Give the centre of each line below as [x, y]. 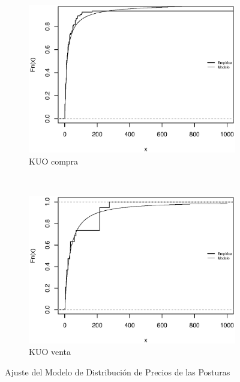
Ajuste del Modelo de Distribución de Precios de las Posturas [118, 371]
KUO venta [50, 352]
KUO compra [54, 161]
